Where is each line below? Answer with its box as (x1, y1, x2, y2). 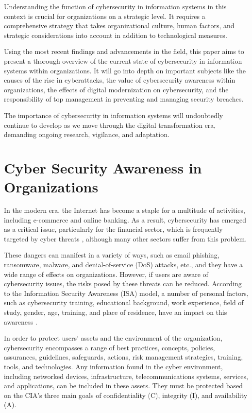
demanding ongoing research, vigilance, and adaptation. (4, 129, 169, 139)
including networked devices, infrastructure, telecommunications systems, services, (4, 371, 248, 381)
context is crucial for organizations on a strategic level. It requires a (4, 11, 205, 21)
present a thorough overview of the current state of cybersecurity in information (4, 55, 242, 66)
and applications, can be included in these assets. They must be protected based (4, 380, 243, 391)
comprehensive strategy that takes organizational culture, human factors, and (4, 20, 235, 31)
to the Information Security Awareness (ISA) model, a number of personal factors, (4, 288, 249, 298)
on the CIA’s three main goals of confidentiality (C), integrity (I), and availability (4, 390, 248, 400)
